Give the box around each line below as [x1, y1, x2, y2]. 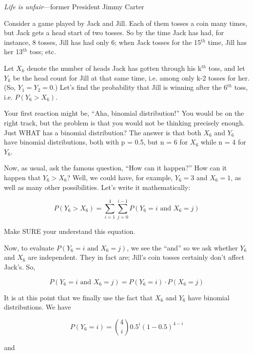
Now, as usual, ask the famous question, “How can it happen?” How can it [4, 163, 227, 173]
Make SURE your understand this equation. [4, 226, 136, 236]
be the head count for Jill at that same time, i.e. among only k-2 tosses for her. [13, 72, 250, 83]
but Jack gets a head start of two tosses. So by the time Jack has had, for [4, 27, 224, 38]
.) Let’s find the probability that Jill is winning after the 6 [53, 82, 228, 92]
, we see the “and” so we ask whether [127, 242, 238, 252]
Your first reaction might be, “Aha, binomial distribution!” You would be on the [4, 108, 244, 118]
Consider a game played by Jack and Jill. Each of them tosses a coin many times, [4, 18, 248, 28]
